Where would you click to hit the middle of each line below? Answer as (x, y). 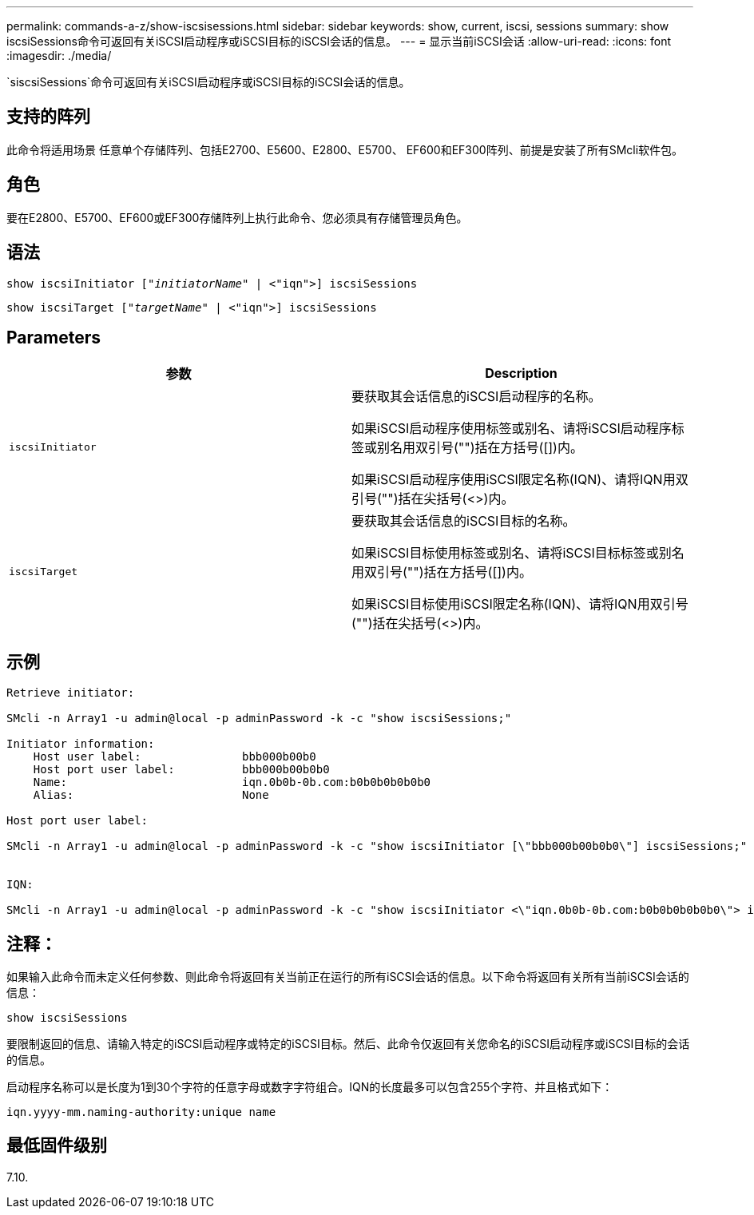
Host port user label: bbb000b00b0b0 (181, 770)
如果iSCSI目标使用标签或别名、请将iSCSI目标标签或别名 (518, 553)
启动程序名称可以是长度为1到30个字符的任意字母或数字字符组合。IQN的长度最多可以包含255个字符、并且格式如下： (310, 1087)
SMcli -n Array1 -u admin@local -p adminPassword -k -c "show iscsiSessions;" (259, 719)
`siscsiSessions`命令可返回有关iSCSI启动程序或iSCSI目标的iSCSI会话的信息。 (208, 82)
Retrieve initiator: (71, 693)
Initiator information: (81, 744)
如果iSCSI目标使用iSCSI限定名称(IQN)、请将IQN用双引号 (520, 604)
